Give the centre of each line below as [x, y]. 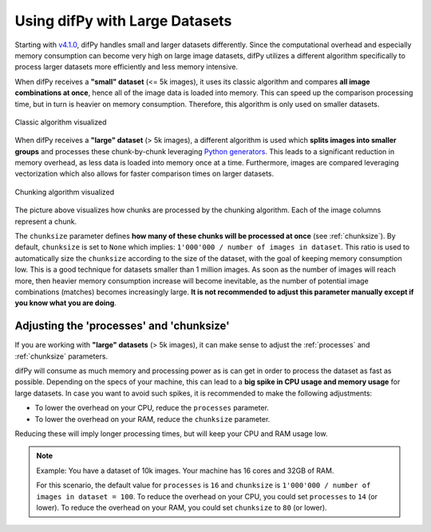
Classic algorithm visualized [61, 122]
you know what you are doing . [66, 303]
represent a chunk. [46, 221]
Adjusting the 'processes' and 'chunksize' [123, 326]
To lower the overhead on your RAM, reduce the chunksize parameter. [152, 419]
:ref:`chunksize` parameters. [61, 356]
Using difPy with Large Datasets [123, 21]
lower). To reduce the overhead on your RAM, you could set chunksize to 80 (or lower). [182, 507]
